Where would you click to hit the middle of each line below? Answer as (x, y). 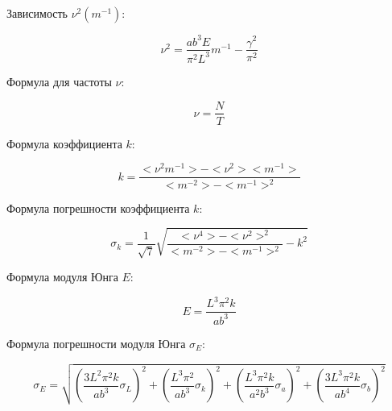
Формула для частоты (59, 81)
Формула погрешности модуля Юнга (96, 343)
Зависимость (37, 13)
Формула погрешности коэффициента (98, 208)
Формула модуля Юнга (62, 277)
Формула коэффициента (64, 143)
